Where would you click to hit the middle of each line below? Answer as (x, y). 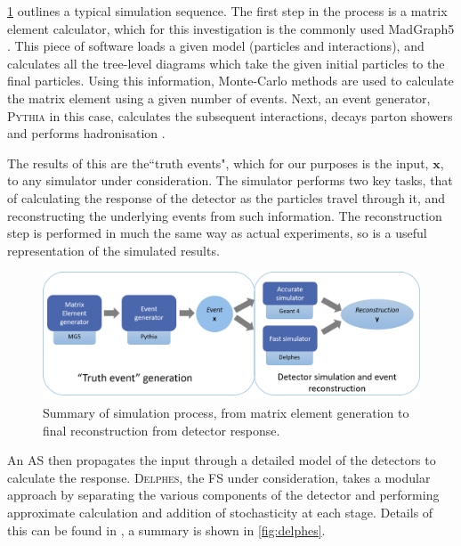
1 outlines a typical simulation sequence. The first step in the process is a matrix (227, 11)
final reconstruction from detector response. (162, 430)
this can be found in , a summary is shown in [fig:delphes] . (166, 530)
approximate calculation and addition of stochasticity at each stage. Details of (220, 512)
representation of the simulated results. (113, 250)
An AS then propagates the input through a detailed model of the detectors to (222, 460)
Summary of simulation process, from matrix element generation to (226, 412)
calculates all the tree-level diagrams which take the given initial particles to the (226, 63)
